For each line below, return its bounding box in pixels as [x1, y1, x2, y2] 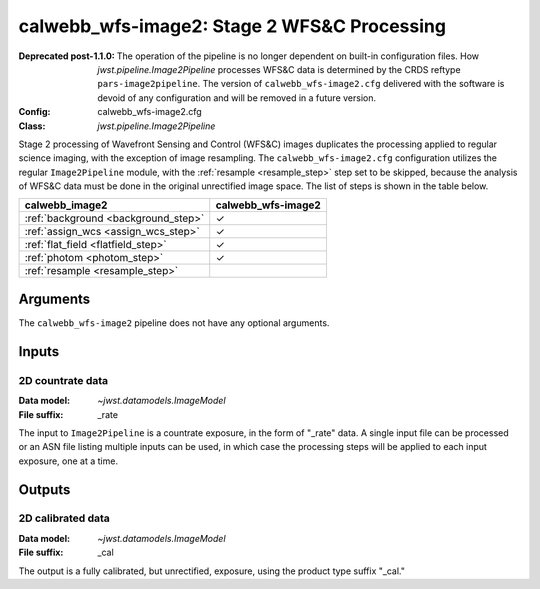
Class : [18, 120, 46, 132]
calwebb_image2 [24, 198, 108, 212]
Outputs [18, 481, 71, 498]
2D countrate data [18, 373, 109, 387]
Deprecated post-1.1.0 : [18, 50, 115, 62]
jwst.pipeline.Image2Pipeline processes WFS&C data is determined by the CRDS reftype [97, 63, 461, 75]
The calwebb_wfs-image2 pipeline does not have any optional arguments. [18, 316, 330, 329]
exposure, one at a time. [18, 455, 119, 467]
